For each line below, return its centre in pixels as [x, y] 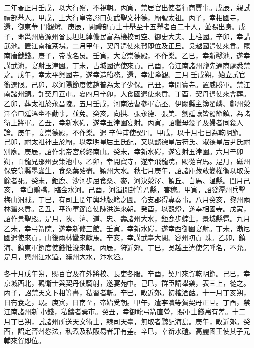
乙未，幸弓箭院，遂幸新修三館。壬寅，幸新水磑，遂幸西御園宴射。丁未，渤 [124, 228]
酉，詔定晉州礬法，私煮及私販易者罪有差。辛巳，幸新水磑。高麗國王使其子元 [127, 331]
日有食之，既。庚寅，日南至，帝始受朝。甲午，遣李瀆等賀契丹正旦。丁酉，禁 [127, 302]
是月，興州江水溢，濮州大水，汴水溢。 [65, 257]
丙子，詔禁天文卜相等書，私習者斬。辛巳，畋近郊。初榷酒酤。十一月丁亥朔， [127, 292]
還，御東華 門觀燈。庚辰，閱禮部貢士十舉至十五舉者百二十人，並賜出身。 [121, 27]
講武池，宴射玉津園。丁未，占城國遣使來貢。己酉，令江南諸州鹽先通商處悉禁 [127, 65]
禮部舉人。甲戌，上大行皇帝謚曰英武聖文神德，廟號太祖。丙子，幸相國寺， [124, 17]
